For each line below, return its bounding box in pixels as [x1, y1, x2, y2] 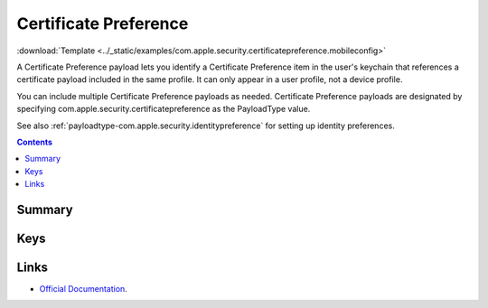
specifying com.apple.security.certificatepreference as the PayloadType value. [16, 104, 311, 115]
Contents [16, 136, 53, 147]
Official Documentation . [39, 284, 128, 294]
